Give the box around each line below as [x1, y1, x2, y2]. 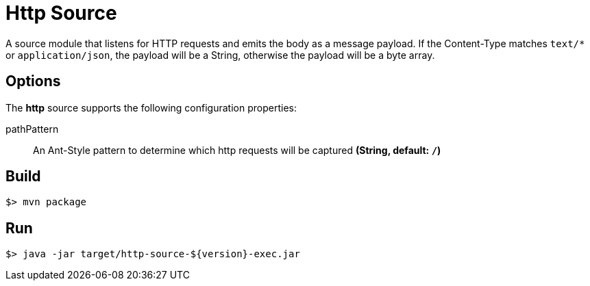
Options [5, 73, 61, 90]
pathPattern [5, 122, 59, 135]
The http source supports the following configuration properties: [5, 101, 297, 114]
